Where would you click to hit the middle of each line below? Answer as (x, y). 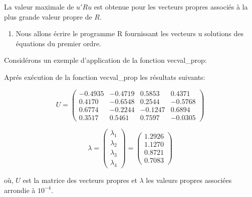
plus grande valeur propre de (48, 16)
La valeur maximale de (39, 7)
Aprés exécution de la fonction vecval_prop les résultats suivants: (105, 77)
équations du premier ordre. (58, 43)
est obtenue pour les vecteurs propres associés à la (171, 7)
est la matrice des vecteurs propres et (80, 180)
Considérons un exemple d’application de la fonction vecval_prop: (105, 60)
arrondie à (20, 190)
